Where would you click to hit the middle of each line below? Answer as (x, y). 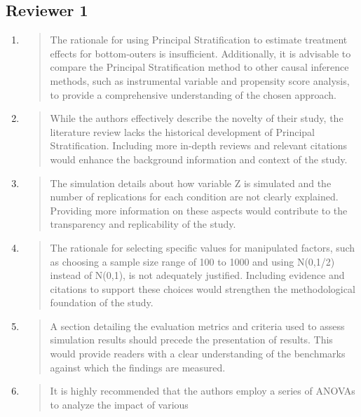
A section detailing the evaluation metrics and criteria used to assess (197, 326)
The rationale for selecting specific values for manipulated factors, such (203, 247)
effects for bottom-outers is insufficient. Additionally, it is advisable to (200, 53)
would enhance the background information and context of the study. (199, 159)
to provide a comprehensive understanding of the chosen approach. (193, 94)
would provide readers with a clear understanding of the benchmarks (198, 354)
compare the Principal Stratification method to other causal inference (199, 67)
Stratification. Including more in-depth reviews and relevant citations (199, 145)
